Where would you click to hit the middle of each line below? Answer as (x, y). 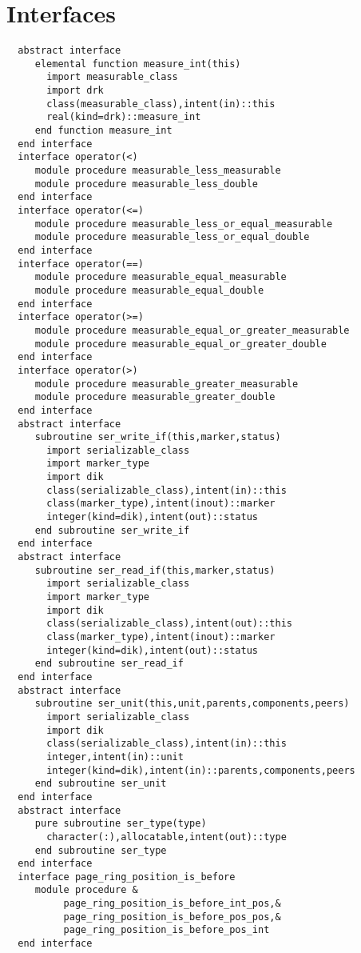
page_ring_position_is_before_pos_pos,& (172, 917)
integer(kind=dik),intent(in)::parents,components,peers (201, 770)
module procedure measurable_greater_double (155, 397)
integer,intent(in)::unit (115, 757)
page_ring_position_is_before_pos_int (167, 930)
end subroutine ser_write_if (112, 530)
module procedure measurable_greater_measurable (167, 384)
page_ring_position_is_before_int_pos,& (172, 904)
